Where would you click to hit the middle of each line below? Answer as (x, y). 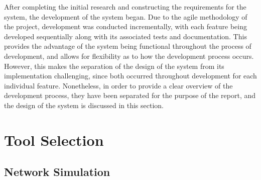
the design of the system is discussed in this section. (84, 105)
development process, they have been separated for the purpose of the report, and (130, 95)
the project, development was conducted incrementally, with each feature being (125, 26)
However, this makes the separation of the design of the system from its (114, 66)
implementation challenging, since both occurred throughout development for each (130, 76)
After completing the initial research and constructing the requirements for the (125, 7)
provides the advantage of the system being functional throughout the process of (128, 46)
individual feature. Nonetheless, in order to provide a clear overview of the (118, 85)
